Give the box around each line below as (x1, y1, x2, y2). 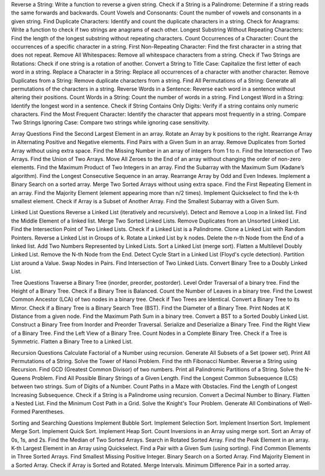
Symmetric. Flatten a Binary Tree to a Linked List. (11, 338, 133, 345)
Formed (11, 408, 31, 416)
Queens (11, 374, 31, 381)
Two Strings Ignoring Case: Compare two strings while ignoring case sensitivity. (11, 119, 210, 126)
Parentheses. (31, 408, 64, 416)
